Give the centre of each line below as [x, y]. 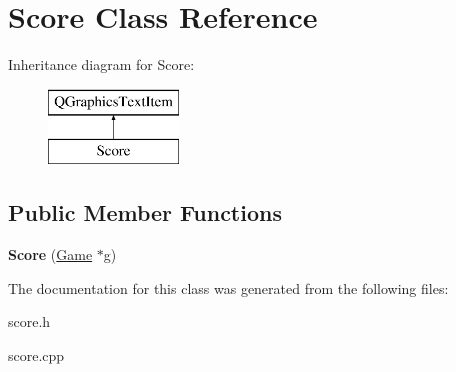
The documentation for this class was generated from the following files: [228, 287]
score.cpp [36, 354]
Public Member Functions [145, 212]
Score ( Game [50, 254]
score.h [29, 321]
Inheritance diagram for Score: [101, 64]
